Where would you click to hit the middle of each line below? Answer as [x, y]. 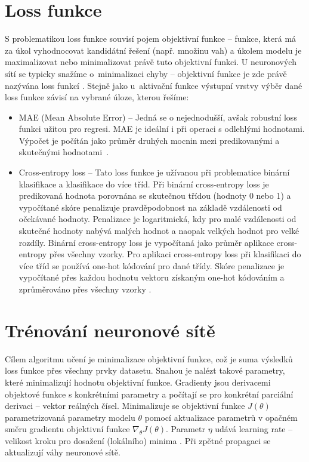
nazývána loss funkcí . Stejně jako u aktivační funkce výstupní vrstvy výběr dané [154, 85]
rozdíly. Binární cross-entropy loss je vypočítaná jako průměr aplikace [146, 242]
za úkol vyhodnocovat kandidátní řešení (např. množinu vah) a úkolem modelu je [153, 50]
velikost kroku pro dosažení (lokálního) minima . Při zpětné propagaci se [138, 440]
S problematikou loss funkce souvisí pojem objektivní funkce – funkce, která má [151, 38]
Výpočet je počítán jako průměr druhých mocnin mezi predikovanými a [149, 140]
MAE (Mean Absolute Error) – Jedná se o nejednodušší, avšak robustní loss [158, 117]
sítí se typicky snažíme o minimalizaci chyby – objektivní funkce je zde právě [146, 73]
